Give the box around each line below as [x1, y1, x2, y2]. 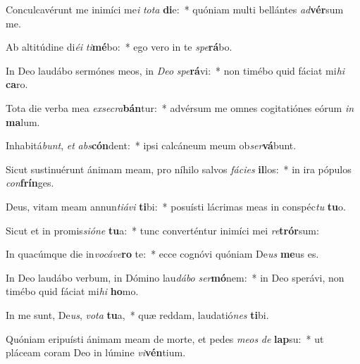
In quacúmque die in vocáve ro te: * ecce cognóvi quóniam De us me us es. [6, 246, 319, 261]
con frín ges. [6, 175, 54, 190]
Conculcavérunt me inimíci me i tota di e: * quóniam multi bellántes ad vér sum [6, 2, 344, 16]
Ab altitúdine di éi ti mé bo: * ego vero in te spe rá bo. [6, 39, 232, 54]
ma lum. [6, 114, 40, 129]
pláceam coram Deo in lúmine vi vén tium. [6, 345, 186, 360]
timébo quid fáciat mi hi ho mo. [6, 284, 139, 299]
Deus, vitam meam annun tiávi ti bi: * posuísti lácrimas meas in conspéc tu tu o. [6, 199, 346, 213]
